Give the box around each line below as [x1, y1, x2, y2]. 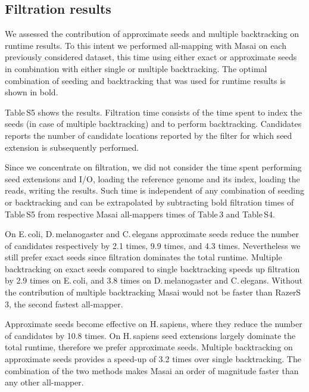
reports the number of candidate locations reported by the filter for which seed [5, 129, 292, 141]
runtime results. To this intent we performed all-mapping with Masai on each [5, 39, 286, 51]
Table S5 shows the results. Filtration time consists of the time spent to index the [5, 105, 302, 118]
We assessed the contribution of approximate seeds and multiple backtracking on [5, 27, 299, 40]
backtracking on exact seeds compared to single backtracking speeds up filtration [5, 262, 300, 275]
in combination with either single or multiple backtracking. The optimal [5, 62, 267, 74]
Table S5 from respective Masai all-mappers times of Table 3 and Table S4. [5, 207, 275, 220]
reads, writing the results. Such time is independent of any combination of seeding [5, 184, 304, 197]
